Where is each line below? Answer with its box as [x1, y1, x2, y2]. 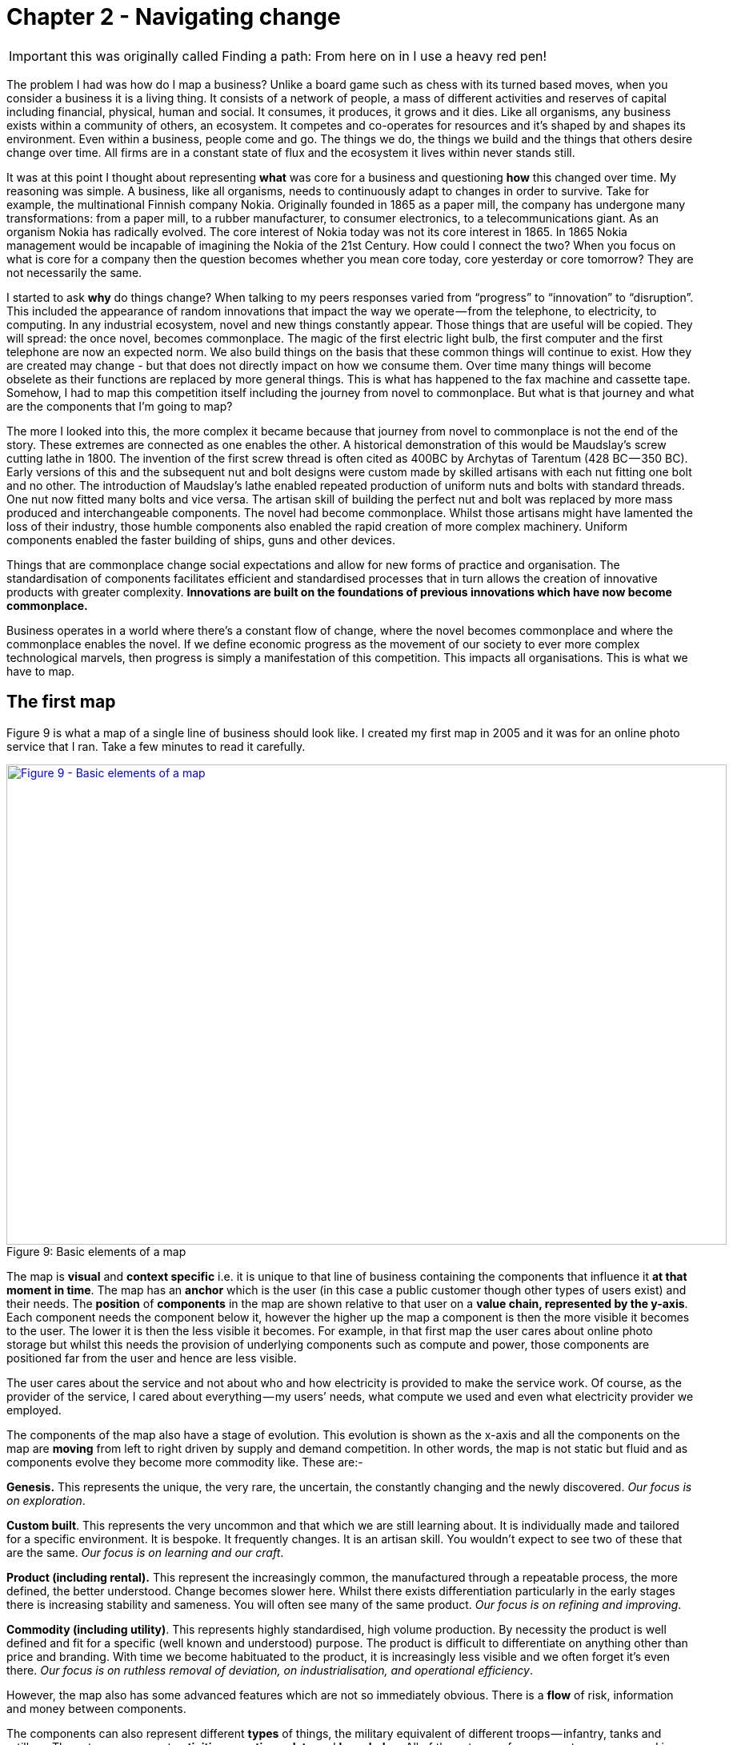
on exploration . [6, 1493, 86, 1507]
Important [9, 47, 67, 64]
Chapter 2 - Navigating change [6, 3, 341, 30]
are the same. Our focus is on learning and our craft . [6, 1545, 284, 1559]
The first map [6, 692, 116, 712]
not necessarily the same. [6, 265, 142, 279]
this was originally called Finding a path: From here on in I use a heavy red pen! [70, 47, 547, 64]
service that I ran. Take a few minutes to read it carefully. [6, 739, 306, 753]
